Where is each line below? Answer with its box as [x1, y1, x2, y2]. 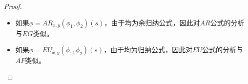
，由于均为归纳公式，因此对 [103, 44, 193, 55]
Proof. [4, 1, 22, 11]
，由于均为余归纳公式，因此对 [104, 17, 200, 27]
